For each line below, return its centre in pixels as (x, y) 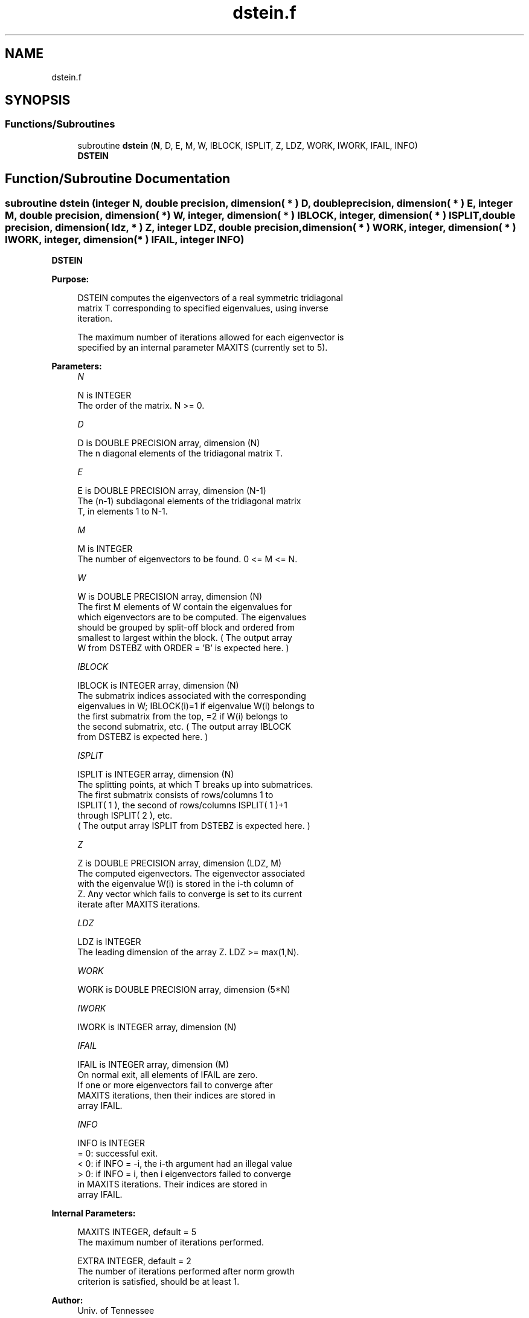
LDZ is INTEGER (109, 942)
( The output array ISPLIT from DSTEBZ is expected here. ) (194, 826)
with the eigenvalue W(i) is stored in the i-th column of (186, 884)
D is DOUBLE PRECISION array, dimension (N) (169, 443)
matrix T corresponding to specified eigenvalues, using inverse (203, 308)
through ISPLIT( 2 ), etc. (125, 816)
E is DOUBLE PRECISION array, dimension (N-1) (172, 491)
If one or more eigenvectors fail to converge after (175, 1085)
